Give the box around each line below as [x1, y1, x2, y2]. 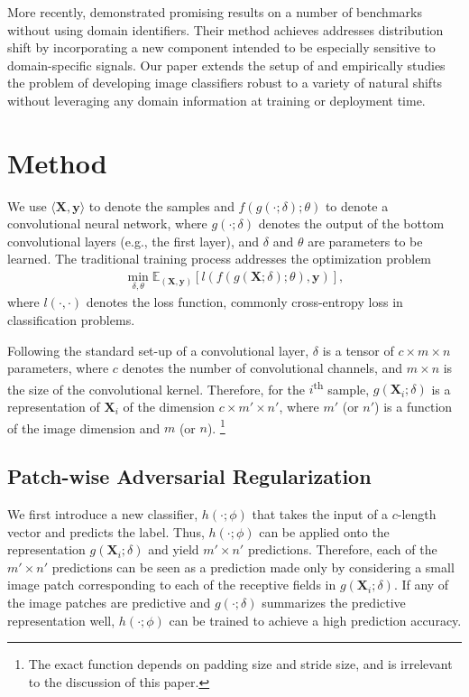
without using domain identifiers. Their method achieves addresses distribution [7, 20, 444, 39]
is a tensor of [322, 340, 394, 359]
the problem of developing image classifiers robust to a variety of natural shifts [7, 73, 443, 92]
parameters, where [7, 358, 109, 377]
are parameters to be [308, 231, 423, 250]
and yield [148, 540, 199, 559]
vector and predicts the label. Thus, [7, 522, 205, 541]
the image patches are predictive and [7, 592, 211, 611]
